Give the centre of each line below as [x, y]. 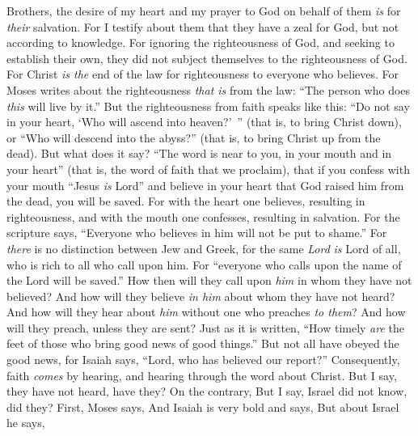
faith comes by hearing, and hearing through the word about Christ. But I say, [202, 375]
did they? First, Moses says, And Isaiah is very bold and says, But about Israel [203, 406]
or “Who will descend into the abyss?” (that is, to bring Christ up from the [194, 137]
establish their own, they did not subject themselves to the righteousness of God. [207, 58]
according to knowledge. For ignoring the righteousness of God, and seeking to [201, 42]
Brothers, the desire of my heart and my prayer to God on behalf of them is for [204, 11]
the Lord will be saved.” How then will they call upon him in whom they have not [209, 280]
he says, [26, 423]
